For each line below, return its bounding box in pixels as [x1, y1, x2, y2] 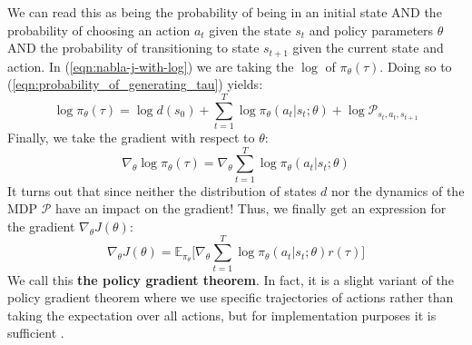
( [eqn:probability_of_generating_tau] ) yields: [7, 74, 263, 94]
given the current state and [292, 38, 444, 57]
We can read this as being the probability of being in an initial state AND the [7, 3, 442, 21]
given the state [209, 20, 291, 39]
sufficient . [7, 323, 64, 342]
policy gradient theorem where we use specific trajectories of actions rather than [7, 288, 454, 307]
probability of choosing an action [7, 20, 191, 39]
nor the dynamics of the [331, 181, 465, 200]
